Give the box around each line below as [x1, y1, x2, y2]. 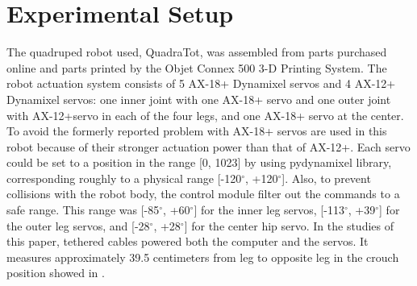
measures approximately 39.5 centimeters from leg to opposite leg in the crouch [6, 248, 399, 265]
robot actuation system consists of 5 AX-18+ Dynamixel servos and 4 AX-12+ [6, 75, 396, 92]
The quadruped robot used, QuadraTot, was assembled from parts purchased [6, 44, 387, 60]
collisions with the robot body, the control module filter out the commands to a [6, 185, 400, 202]
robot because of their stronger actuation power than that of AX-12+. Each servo [6, 138, 411, 155]
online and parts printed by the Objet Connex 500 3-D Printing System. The [6, 59, 387, 76]
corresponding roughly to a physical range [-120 [6, 169, 242, 186]
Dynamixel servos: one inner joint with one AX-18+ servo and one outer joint [6, 90, 391, 107]
